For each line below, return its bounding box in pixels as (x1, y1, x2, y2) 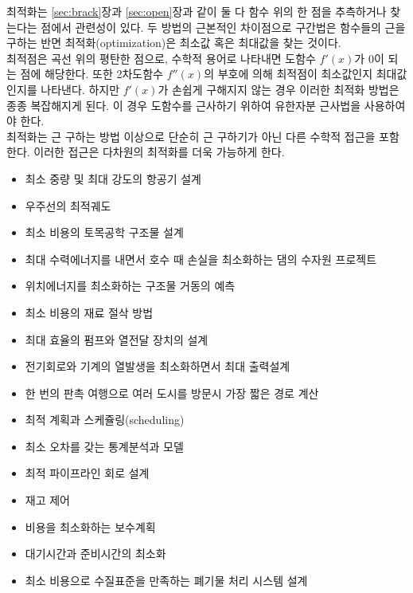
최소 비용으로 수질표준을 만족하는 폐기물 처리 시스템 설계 (25, 571, 308, 588)
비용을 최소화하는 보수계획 (25, 518, 156, 535)
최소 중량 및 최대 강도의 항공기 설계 (25, 170, 201, 187)
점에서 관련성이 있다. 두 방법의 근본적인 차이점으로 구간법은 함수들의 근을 (41, 18, 406, 35)
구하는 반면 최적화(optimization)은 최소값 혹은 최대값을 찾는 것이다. (6, 34, 341, 51)
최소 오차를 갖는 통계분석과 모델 (25, 438, 184, 454)
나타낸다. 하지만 (41, 81, 120, 97)
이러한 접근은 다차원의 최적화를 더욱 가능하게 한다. (33, 143, 285, 160)
